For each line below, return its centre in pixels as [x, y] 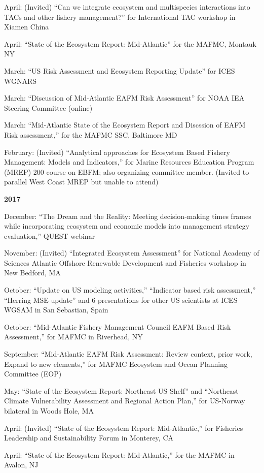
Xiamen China [27, 27]
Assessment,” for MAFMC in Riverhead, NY [73, 337]
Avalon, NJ [21, 465]
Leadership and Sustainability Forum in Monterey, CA [89, 438]
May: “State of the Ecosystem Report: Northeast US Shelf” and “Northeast [121, 390]
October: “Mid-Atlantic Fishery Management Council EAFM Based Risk [118, 326]
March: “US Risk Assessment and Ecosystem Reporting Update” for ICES [120, 70]
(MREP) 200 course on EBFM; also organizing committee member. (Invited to [127, 171]
